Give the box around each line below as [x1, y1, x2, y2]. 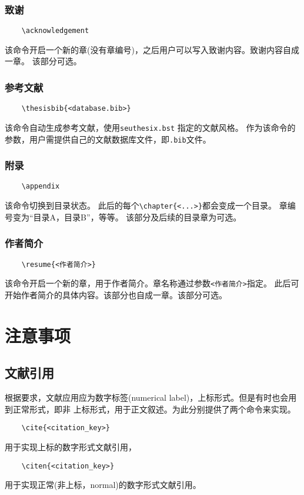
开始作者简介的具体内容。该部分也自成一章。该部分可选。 [5, 288, 227, 301]
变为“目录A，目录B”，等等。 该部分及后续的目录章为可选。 [12, 210, 242, 223]
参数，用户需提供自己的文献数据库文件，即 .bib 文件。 [5, 133, 211, 145]
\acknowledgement [21, 27, 89, 35]
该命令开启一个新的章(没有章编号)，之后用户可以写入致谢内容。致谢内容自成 [5, 43, 299, 55]
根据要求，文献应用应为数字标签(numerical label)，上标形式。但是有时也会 [5, 391, 289, 404]
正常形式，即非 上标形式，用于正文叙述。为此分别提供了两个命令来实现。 [12, 402, 296, 415]
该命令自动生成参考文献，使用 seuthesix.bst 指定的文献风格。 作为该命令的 [5, 121, 296, 133]
